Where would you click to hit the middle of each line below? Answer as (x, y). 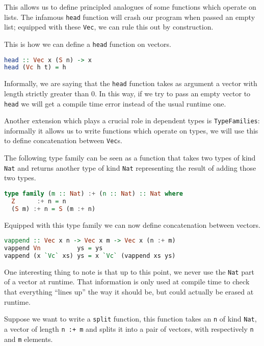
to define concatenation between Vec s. (63, 140)
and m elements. (29, 339)
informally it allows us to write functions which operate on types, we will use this (131, 130)
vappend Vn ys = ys (54, 248)
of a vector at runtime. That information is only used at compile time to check (127, 282)
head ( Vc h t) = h (35, 68)
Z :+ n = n (39, 201)
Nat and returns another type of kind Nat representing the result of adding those (130, 167)
